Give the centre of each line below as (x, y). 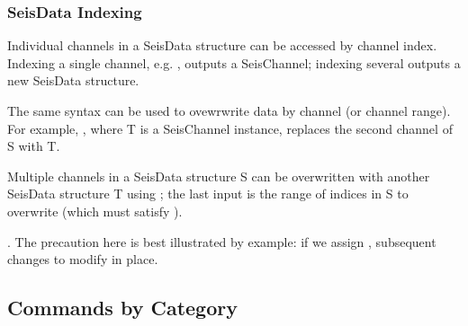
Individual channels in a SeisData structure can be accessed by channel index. (222, 45)
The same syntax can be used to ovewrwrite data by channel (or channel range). (229, 110)
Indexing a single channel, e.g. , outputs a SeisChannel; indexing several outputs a (234, 62)
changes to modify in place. (83, 259)
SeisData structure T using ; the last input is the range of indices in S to (208, 194)
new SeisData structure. (73, 80)
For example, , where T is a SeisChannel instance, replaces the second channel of (230, 128)
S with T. (34, 146)
